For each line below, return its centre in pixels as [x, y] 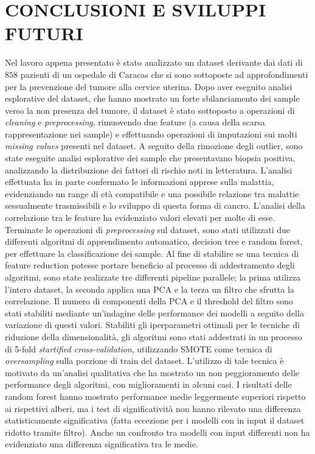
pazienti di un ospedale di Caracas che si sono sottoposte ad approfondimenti [164, 74]
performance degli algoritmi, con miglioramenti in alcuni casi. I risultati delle [148, 384]
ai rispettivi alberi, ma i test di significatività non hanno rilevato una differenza [153, 408]
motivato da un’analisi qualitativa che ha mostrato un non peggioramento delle [152, 372]
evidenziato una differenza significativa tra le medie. [102, 444]
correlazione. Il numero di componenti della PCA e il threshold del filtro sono [149, 301]
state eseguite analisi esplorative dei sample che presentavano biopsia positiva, [150, 158]
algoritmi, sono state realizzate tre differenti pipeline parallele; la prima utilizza [153, 277]
